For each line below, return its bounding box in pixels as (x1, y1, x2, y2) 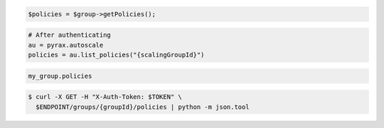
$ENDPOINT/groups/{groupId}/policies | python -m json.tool (36, 103, 250, 111)
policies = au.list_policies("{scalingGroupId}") (28, 50, 205, 59)
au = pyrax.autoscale (28, 41, 104, 49)
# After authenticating (28, 31, 112, 39)
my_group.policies (28, 71, 92, 80)
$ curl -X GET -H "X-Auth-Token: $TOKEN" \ (28, 93, 183, 101)
